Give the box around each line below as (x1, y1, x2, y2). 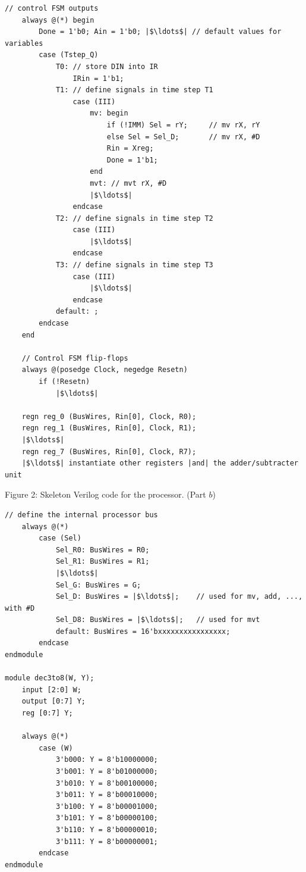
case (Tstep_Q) (39, 51, 99, 60)
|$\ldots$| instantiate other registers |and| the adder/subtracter (21, 459, 298, 468)
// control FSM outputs (5, 4, 99, 12)
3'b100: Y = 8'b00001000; (55, 802, 158, 811)
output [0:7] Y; (21, 697, 86, 706)
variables (5, 39, 43, 48)
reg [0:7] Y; (21, 709, 73, 718)
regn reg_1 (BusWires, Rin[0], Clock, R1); (21, 424, 197, 433)
